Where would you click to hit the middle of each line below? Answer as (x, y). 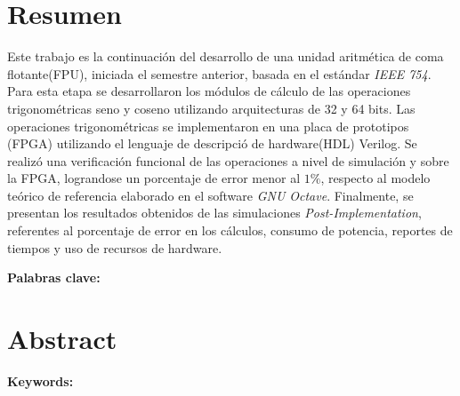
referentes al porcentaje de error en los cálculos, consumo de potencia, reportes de (230, 230)
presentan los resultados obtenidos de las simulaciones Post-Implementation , (214, 213)
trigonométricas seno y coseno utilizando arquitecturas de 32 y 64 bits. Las (211, 108)
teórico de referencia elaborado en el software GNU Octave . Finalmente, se (210, 195)
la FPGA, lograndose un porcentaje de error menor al (154, 178)
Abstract (62, 339)
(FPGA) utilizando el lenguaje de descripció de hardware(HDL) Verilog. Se (212, 143)
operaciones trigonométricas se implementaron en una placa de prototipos (208, 126)
